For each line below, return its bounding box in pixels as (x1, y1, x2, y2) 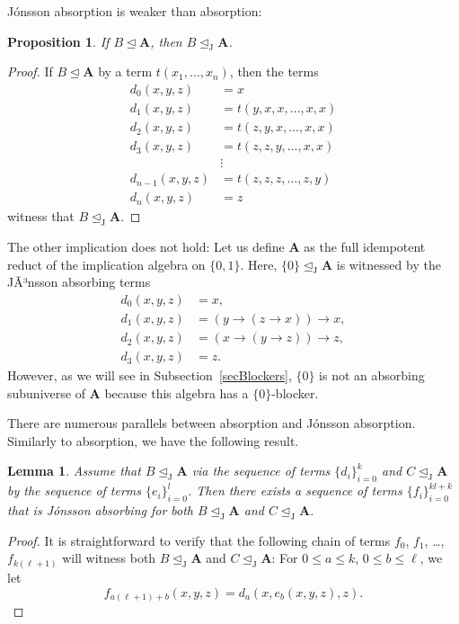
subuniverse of (7, 383, 85, 402)
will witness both (62, 548, 156, 567)
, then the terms (229, 62, 319, 81)
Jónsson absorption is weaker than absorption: (7, 2, 262, 20)
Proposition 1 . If (7, 31, 110, 50)
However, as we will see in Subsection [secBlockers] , (7, 366, 292, 385)
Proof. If (7, 62, 53, 81)
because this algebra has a (104, 383, 249, 402)
